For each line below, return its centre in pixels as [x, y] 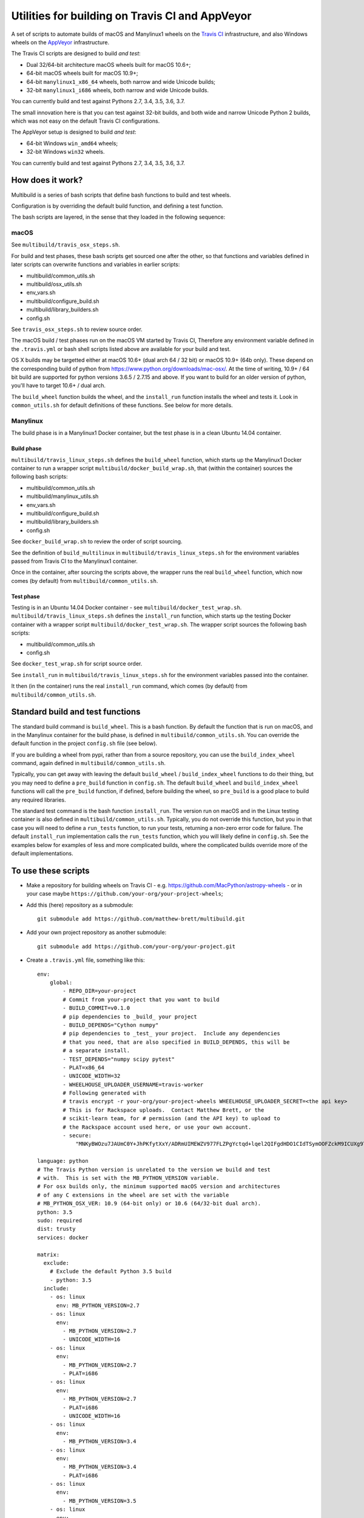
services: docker [63, 1237]
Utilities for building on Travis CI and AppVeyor [131, 16]
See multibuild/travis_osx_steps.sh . [66, 245]
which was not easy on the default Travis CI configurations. [86, 121]
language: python [63, 1161]
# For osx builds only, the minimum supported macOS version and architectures [159, 1186]
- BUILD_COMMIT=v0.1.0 [96, 1008]
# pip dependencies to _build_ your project [130, 1016]
